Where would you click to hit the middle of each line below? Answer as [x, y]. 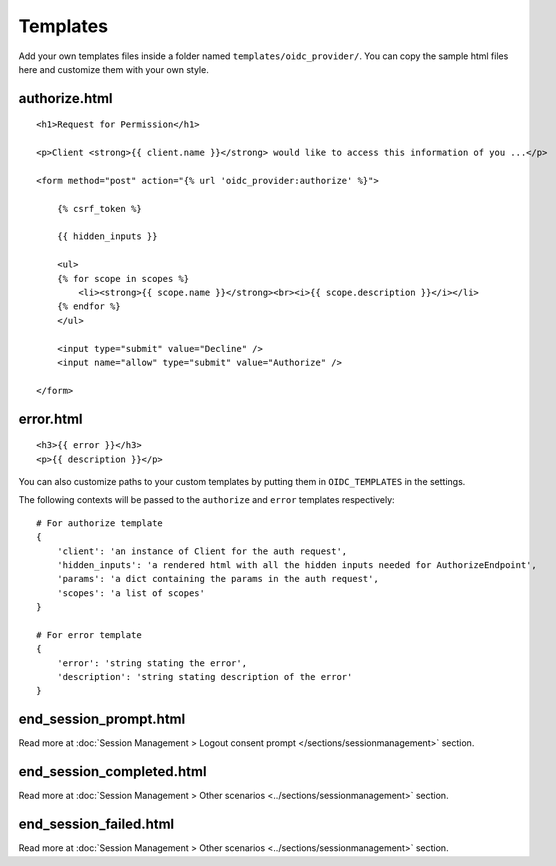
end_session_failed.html [96, 824]
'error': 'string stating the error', [152, 663]
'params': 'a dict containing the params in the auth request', [217, 579]
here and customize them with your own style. [113, 69]
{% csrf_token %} [99, 208]
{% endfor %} [88, 306]
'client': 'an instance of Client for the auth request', [202, 551]
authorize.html [66, 98]
